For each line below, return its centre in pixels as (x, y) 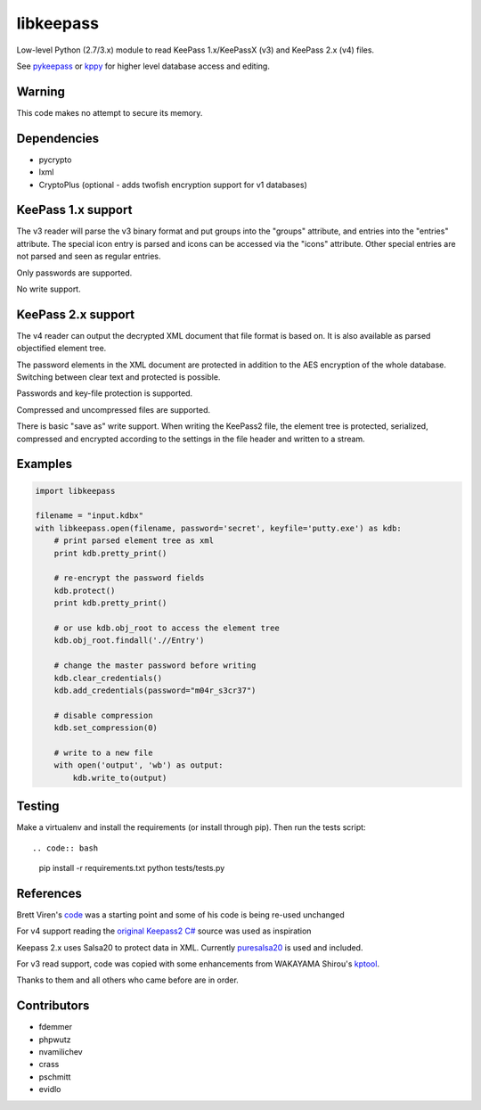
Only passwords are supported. (74, 273)
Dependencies (58, 138)
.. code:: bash (65, 848)
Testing (38, 806)
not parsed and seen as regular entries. (89, 256)
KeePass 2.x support (76, 314)
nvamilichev (61, 1052)
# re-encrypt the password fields (129, 578)
